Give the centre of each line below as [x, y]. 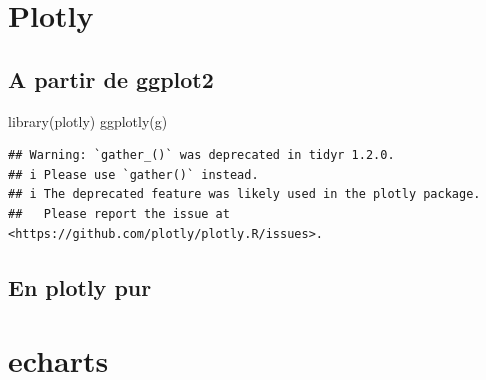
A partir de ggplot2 [111, 78]
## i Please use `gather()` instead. [133, 174]
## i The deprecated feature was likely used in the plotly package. [244, 194]
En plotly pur [80, 286]
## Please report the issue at [119, 213]
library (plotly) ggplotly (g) [88, 120]
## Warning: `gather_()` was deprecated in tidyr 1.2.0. [201, 155]
